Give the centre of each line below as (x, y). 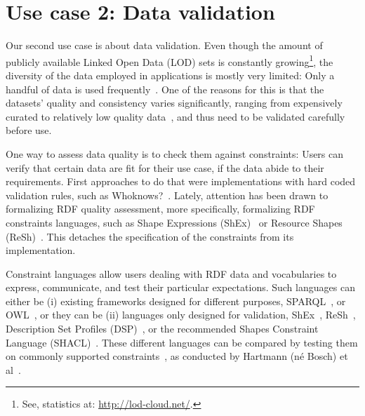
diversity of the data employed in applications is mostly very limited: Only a (170, 75)
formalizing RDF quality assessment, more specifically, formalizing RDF (160, 209)
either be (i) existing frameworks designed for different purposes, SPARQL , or (176, 301)
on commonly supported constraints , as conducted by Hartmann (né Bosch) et (177, 356)
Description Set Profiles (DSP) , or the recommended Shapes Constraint (162, 329)
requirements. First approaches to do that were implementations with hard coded (181, 181)
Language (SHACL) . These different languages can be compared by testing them (182, 342)
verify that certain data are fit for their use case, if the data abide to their (165, 167)
